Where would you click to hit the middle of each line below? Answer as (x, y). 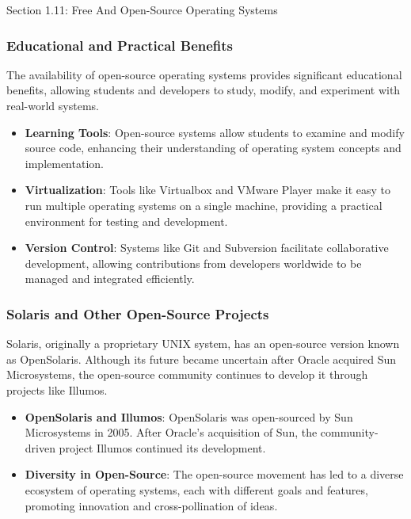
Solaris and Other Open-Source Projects (138, 313)
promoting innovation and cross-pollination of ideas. (151, 505)
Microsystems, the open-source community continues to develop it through (187, 374)
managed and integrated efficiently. (110, 279)
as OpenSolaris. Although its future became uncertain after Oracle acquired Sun (202, 359)
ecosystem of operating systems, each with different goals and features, (196, 489)
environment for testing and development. (126, 221)
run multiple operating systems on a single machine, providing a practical (204, 205)
